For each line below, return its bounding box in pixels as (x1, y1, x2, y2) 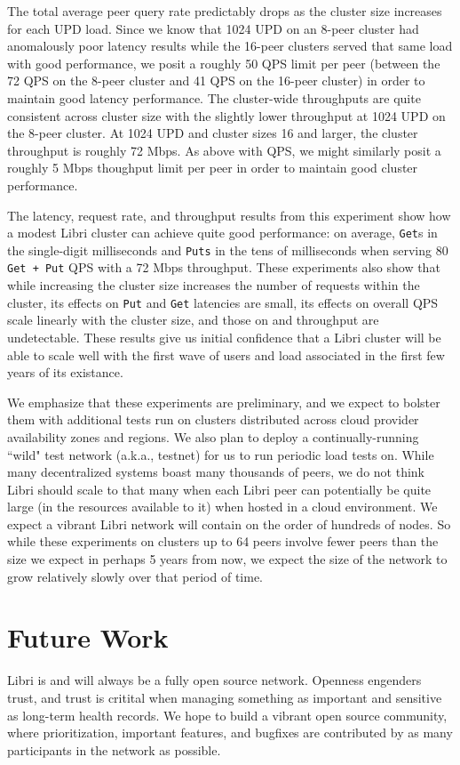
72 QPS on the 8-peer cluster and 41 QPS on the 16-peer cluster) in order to (7, 71, 425, 90)
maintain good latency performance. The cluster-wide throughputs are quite (7, 88, 421, 107)
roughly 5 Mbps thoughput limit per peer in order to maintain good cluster (7, 158, 418, 177)
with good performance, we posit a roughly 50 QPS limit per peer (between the (7, 53, 440, 72)
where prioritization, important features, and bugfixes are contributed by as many (7, 723, 453, 742)
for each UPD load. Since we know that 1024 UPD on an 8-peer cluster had (7, 19, 419, 37)
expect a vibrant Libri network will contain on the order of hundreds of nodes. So (7, 514, 451, 533)
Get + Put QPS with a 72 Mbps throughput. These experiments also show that (7, 258, 440, 277)
